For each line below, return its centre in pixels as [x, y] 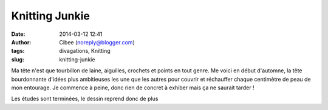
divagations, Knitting [85, 51]
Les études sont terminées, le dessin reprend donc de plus [85, 99]
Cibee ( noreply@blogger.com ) [97, 42]
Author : [21, 42]
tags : [18, 51]
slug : [18, 59]
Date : [18, 34]
